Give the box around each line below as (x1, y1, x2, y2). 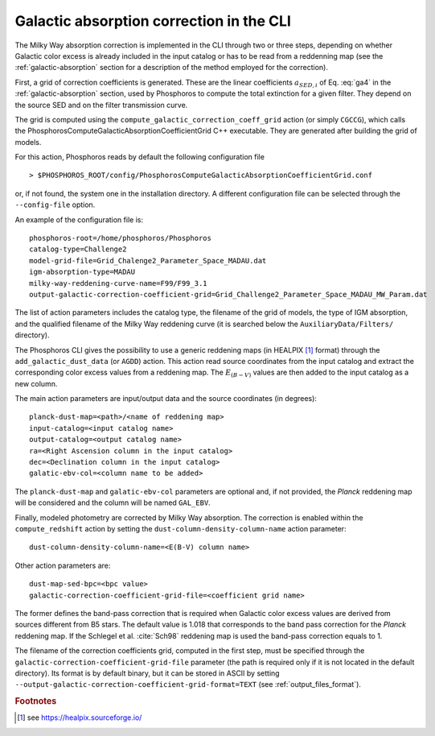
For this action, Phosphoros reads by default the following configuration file (14, 152, 265, 162)
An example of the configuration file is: (14, 214, 144, 225)
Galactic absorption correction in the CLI (14, 12, 291, 30)
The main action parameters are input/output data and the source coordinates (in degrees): (14, 394, 318, 403)
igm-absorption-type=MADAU (29, 267, 136, 277)
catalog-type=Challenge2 (29, 245, 127, 254)
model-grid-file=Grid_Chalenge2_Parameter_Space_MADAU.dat (29, 256, 267, 265)
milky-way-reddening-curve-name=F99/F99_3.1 (29, 279, 208, 287)
